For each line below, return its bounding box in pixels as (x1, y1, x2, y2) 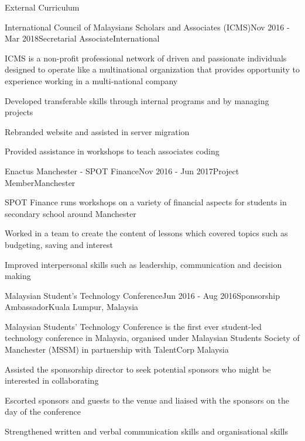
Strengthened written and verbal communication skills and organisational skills (5, 425, 288, 437)
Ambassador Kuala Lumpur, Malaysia (5, 301, 139, 313)
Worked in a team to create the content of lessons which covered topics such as (5, 227, 288, 239)
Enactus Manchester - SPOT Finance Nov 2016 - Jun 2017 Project (5, 164, 239, 177)
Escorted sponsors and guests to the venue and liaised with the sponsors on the (5, 394, 290, 406)
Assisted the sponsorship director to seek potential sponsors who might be (5, 363, 271, 375)
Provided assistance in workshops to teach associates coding (5, 145, 220, 157)
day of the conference (5, 405, 81, 418)
